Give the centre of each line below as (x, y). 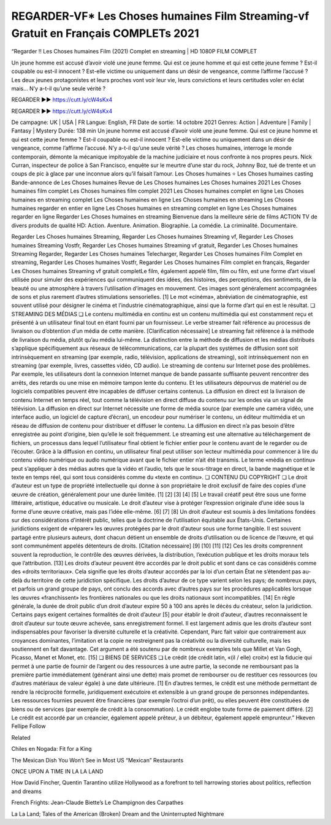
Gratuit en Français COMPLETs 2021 (105, 33)
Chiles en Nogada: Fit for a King (51, 749)
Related (21, 737)
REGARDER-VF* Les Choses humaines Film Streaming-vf (160, 16)
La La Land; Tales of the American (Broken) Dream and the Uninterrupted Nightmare (118, 814)
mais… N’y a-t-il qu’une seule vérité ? (59, 88)
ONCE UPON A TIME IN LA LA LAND (57, 771)
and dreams (27, 791)
